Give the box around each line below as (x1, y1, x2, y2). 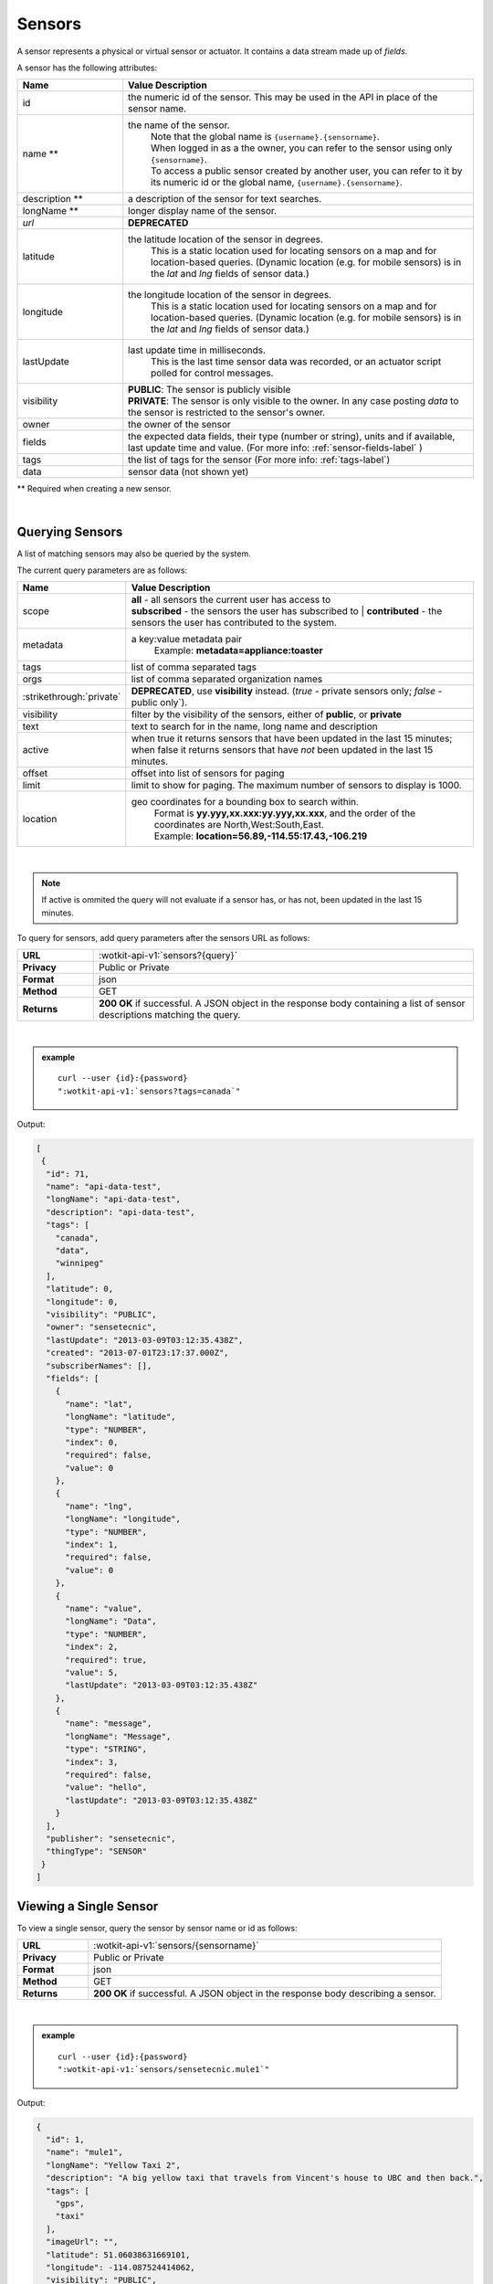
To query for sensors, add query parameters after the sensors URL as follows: (16, 932, 310, 943)
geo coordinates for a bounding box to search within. (131, 796, 360, 809)
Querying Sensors (16, 523, 123, 539)
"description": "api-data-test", (46, 1207, 195, 1217)
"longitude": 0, (46, 1296, 119, 1306)
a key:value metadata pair (131, 633, 242, 646)
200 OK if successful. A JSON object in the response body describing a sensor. (92, 1987, 437, 2000)
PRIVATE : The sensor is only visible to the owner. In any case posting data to (128, 395, 459, 407)
